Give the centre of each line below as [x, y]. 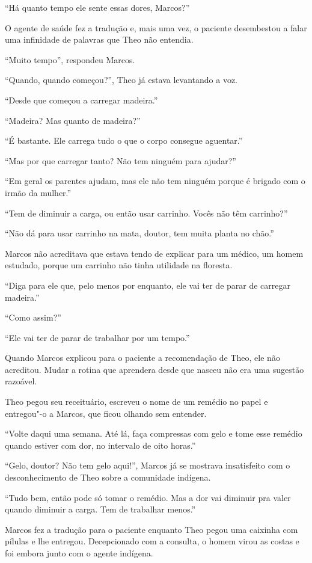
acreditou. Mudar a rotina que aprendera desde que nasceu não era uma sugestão [154, 369]
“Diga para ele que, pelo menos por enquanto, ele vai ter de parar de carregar [148, 285]
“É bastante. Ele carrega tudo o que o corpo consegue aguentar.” [124, 140]
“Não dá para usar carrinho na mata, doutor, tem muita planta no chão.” [139, 233]
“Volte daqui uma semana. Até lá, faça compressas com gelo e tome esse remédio [154, 433]
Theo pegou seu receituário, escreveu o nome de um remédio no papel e [136, 401]
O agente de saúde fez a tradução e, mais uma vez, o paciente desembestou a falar [156, 27]
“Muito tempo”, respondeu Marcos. [70, 59]
